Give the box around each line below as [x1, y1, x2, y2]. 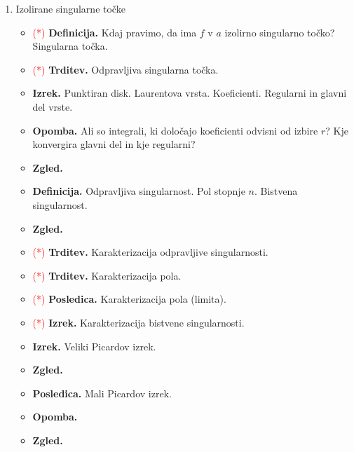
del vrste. [32, 99, 73, 114]
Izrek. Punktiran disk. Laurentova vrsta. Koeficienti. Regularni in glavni [32, 85, 347, 100]
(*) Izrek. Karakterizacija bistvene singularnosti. [32, 315, 245, 329]
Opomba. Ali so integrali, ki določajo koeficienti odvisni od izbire [32, 123, 318, 137]
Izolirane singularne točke [15, 1, 125, 15]
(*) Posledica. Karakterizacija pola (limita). [32, 292, 226, 306]
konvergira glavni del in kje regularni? [32, 137, 196, 151]
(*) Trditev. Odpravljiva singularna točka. [32, 62, 219, 76]
